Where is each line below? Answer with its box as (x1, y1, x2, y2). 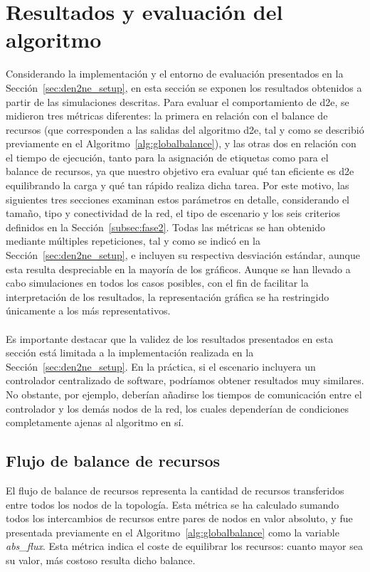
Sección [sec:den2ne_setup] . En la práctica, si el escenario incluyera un (6, 359, 316, 374)
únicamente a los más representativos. (6, 303, 171, 318)
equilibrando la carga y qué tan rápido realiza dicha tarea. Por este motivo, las (6, 178, 349, 193)
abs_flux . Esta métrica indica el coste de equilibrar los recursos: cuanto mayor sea (6, 539, 363, 554)
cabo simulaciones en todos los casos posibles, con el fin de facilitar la (6, 275, 309, 290)
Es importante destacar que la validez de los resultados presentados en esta (6, 331, 334, 346)
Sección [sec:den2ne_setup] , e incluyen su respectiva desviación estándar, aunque (6, 248, 360, 263)
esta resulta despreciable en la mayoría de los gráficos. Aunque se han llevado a (6, 261, 351, 276)
